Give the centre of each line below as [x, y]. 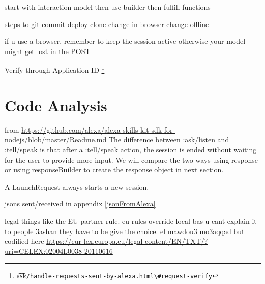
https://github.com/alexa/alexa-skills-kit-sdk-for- [98, 129]
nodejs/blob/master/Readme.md [56, 139]
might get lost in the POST [48, 51]
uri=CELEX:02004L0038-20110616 [59, 251]
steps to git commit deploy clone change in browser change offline [107, 24]
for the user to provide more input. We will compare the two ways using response [131, 159]
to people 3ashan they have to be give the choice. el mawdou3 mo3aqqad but [125, 231]
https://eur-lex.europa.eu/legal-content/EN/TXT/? [127, 241]
